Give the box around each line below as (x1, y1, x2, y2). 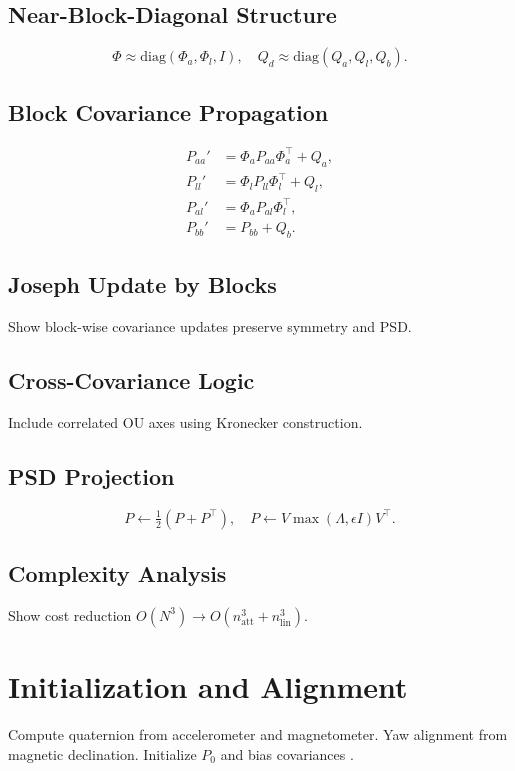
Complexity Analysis (8, 558, 227, 589)
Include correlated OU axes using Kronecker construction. (8, 411, 363, 432)
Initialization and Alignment (8, 666, 408, 707)
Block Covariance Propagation (8, 96, 329, 127)
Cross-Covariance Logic (8, 365, 255, 396)
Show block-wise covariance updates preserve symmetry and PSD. (8, 316, 412, 337)
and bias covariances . (220, 743, 354, 764)
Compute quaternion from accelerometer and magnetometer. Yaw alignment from (8, 724, 508, 744)
